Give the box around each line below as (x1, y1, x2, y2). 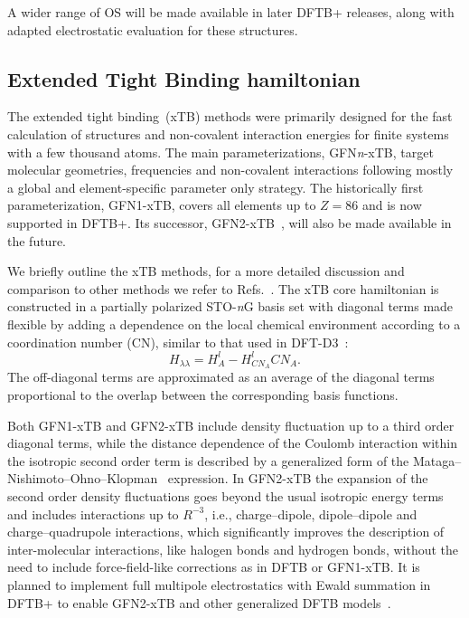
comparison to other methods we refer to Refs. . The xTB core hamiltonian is (7, 279, 439, 298)
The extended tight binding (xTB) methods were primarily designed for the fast (7, 107, 453, 126)
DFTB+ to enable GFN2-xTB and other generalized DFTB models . (7, 593, 391, 612)
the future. (7, 231, 67, 250)
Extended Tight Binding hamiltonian (7, 64, 361, 92)
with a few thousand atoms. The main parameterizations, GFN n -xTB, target (7, 142, 434, 161)
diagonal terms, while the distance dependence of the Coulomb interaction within (7, 433, 458, 452)
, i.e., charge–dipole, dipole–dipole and (204, 504, 417, 523)
